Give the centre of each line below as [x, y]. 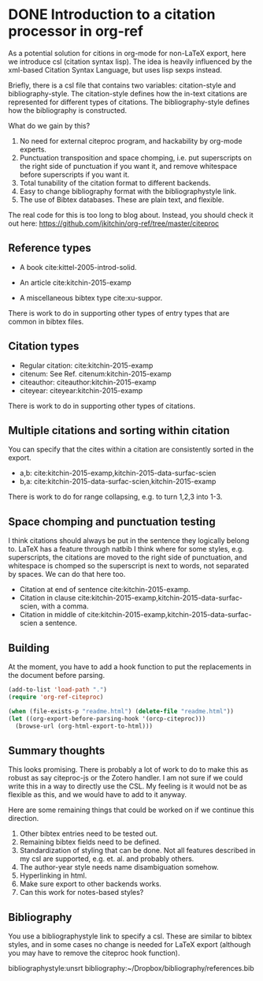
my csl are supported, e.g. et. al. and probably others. [107, 859]
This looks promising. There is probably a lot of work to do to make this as [128, 769]
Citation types [44, 346]
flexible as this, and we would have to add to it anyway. [98, 795]
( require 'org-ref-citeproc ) [56, 697]
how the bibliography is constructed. [68, 110]
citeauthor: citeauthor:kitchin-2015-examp [88, 382]
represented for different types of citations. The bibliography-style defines [129, 102]
